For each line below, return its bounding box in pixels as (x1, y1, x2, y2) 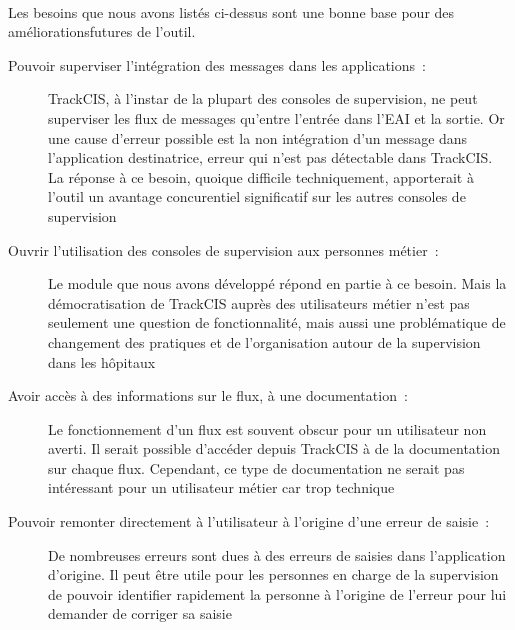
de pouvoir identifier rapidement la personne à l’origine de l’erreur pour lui (48, 583, 507, 604)
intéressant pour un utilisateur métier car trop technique (48, 477, 395, 498)
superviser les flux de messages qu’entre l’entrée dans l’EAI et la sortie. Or (48, 107, 505, 128)
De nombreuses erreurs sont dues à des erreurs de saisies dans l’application (48, 544, 506, 565)
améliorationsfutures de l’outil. (8, 21, 196, 42)
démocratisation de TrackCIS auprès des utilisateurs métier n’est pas (48, 292, 470, 313)
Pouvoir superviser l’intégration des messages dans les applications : (8, 54, 426, 75)
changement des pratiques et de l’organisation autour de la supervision (48, 331, 481, 352)
